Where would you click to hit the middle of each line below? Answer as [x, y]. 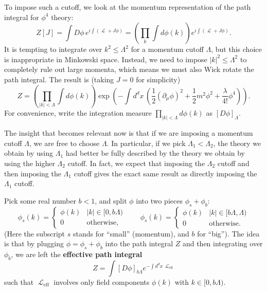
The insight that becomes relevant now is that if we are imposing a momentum [129, 133]
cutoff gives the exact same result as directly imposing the [165, 173]
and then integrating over [222, 243]
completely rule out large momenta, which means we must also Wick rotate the [129, 69]
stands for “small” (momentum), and [131, 233]
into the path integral [139, 243]
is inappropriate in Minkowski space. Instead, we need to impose [106, 59]
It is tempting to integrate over [53, 49]
